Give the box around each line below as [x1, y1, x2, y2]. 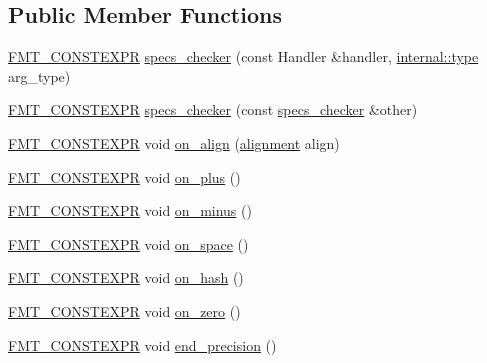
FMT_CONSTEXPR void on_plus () [8, 166, 241, 187]
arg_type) [8, 65, 71, 86]
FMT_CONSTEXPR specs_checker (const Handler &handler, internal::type [8, 46, 479, 67]
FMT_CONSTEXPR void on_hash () [8, 267, 244, 288]
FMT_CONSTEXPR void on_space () [8, 233, 249, 254]
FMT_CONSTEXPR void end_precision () [8, 334, 277, 355]
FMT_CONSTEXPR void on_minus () [8, 200, 252, 221]
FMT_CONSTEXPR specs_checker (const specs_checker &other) [8, 99, 418, 120]
